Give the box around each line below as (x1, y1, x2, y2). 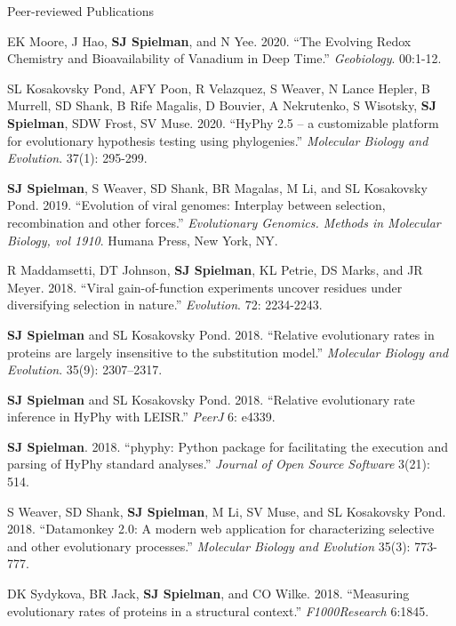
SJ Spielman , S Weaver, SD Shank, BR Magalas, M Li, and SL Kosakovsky (7, 178, 428, 197)
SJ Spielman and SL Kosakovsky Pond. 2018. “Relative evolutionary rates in (7, 325, 435, 343)
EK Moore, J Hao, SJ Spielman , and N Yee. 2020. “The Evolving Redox (7, 31, 412, 50)
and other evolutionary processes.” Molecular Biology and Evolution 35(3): (7, 536, 411, 555)
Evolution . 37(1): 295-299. (7, 148, 148, 167)
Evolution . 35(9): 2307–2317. (7, 360, 163, 379)
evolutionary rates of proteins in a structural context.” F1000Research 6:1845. (7, 601, 429, 620)
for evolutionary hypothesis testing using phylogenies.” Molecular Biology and (7, 131, 428, 149)
